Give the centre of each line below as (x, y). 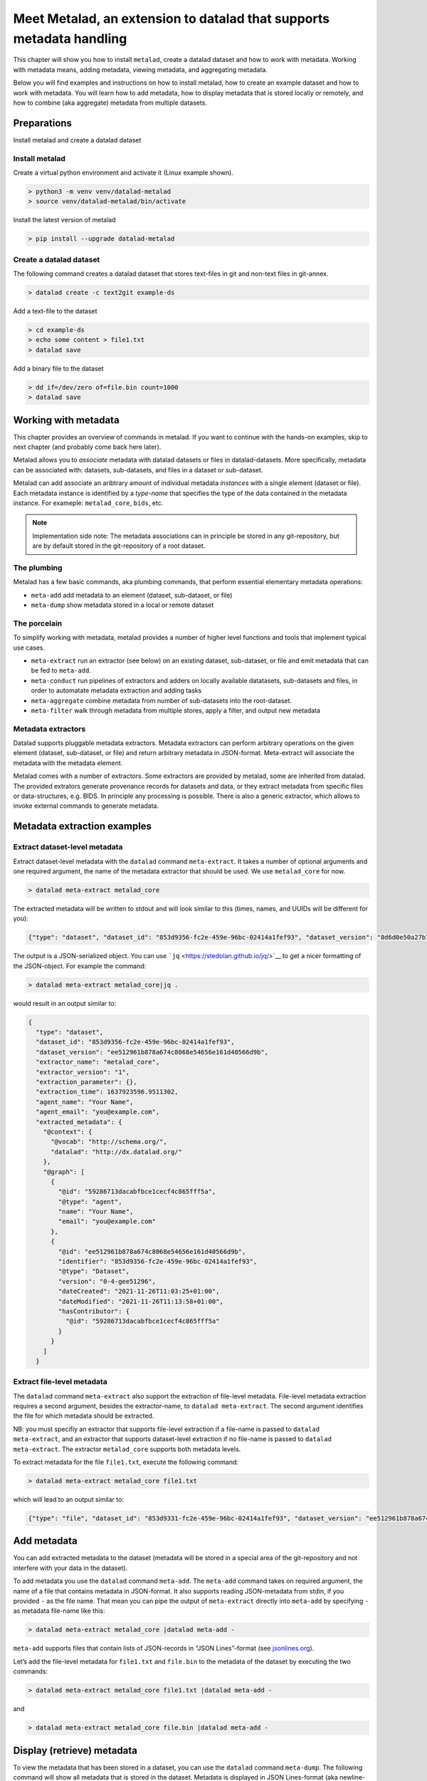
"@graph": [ (64, 1172)
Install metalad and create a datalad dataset (77, 140)
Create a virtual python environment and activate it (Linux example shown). (123, 172)
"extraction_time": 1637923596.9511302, (107, 1092)
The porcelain (38, 623)
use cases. (29, 648)
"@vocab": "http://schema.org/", (109, 1142)
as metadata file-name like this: (59, 1611)
